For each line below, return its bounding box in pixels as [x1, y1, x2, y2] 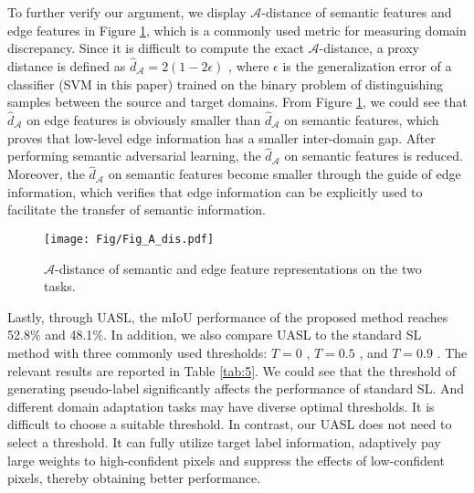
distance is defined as [7, 57, 126, 75]
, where [228, 57, 269, 75]
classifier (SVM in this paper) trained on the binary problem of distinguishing [7, 74, 444, 93]
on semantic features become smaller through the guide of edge [108, 164, 461, 184]
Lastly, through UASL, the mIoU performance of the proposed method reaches [7, 307, 448, 326]
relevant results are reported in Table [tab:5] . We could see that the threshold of [7, 361, 456, 380]
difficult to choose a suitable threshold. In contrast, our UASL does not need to [7, 414, 452, 434]
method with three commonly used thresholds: [7, 343, 268, 362]
